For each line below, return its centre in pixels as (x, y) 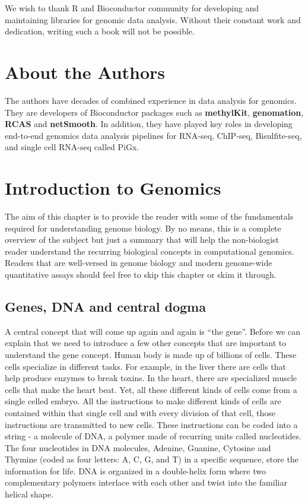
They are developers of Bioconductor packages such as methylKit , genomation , (154, 112)
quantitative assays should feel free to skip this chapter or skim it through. (141, 274)
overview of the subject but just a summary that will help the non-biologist (142, 240)
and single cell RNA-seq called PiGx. (72, 147)
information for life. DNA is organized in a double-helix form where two (135, 470)
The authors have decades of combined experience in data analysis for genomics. (151, 100)
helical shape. (29, 494)
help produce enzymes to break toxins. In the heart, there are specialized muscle (151, 378)
